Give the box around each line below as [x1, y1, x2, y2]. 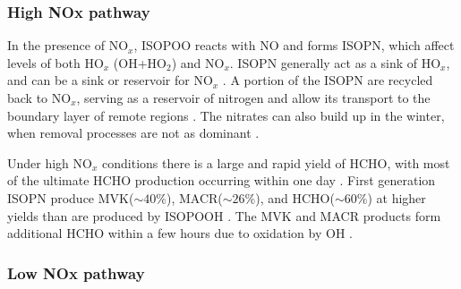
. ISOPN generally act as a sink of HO [229, 53, 441, 72]
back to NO [7, 89, 72, 106]
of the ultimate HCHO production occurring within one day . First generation [7, 171, 436, 190]
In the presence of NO [7, 36, 129, 55]
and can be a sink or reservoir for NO [7, 71, 213, 89]
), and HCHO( [255, 188, 335, 207]
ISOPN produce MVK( [7, 188, 134, 207]
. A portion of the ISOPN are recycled [222, 71, 433, 89]
